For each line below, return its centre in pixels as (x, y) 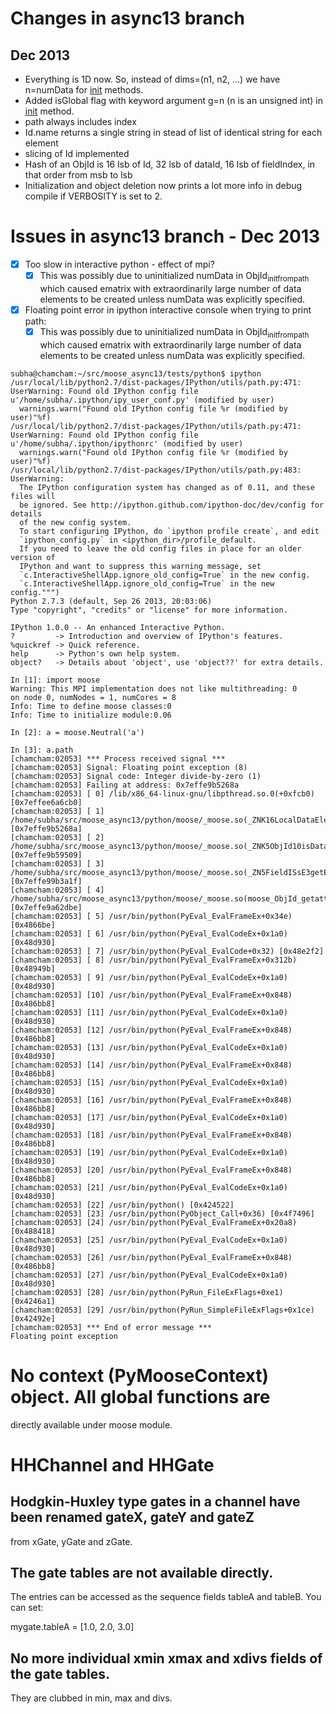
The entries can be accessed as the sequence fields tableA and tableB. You (166, 1597)
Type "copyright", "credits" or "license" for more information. (149, 610)
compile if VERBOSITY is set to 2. (93, 196)
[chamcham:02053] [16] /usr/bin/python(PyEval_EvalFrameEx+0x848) (151, 1100)
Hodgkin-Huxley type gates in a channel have (155, 1502)
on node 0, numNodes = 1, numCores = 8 (93, 697)
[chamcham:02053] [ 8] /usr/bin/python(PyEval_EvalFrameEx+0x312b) (154, 960)
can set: (27, 1608)
